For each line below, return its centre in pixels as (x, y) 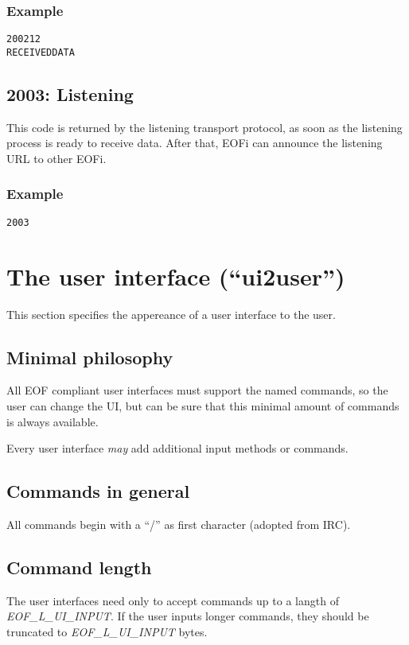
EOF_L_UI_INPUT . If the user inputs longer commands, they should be (188, 616)
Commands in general (98, 491)
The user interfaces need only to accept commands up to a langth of (173, 600)
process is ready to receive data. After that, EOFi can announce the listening (195, 143)
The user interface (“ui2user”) (176, 276)
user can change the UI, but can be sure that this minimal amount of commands (203, 405)
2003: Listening (70, 93)
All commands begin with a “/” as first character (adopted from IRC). (179, 524)
